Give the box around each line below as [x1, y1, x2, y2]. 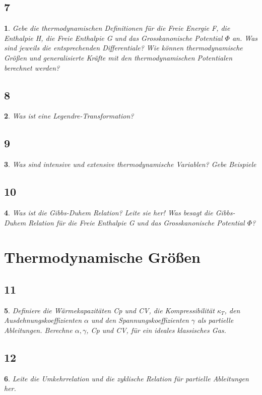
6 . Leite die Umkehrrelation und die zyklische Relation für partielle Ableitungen [4, 373, 249, 383]
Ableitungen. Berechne [4, 324, 73, 335]
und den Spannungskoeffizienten [91, 315, 189, 325]
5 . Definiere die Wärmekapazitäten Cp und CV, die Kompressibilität [4, 305, 215, 315]
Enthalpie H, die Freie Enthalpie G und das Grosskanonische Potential [4, 32, 223, 43]
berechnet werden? [4, 62, 60, 73]
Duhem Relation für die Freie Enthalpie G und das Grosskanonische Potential [4, 217, 245, 228]
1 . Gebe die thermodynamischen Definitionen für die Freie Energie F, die [4, 23, 230, 33]
